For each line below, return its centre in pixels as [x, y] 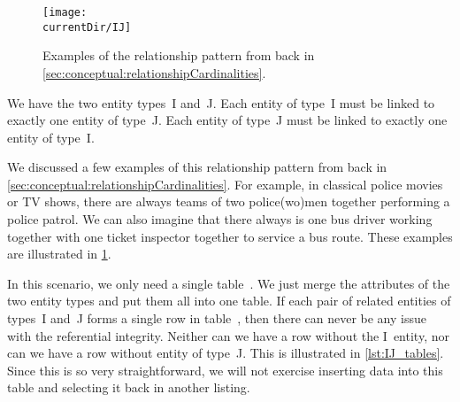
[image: [65, 12]
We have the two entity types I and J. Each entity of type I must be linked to [221, 102]
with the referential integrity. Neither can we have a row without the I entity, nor [228, 335]
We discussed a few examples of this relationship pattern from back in [197, 167]
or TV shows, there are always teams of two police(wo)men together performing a [229, 201]
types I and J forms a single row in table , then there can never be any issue [217, 318]
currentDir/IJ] [87, 27]
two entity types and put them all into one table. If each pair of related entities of [229, 301]
